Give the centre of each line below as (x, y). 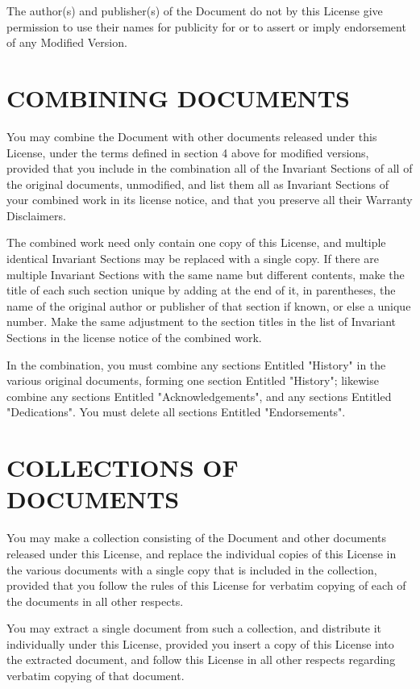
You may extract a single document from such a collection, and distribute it (194, 628)
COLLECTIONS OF (123, 468)
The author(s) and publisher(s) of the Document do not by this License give (195, 10)
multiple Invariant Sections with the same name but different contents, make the (206, 274)
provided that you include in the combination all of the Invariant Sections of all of (210, 168)
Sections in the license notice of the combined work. (134, 338)
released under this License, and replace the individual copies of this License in (202, 553)
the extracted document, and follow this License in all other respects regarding (201, 660)
